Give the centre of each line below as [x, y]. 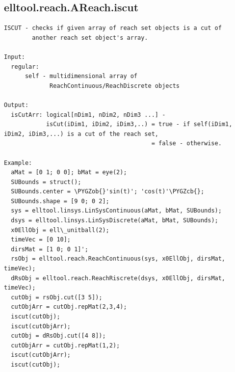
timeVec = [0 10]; [41, 240]
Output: [16, 105]
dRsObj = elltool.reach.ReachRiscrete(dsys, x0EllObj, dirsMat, [118, 278]
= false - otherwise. [186, 144]
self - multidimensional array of [81, 76]
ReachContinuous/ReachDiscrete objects [115, 86]
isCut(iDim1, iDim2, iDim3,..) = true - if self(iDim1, [139, 124]
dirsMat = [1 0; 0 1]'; [50, 249]
